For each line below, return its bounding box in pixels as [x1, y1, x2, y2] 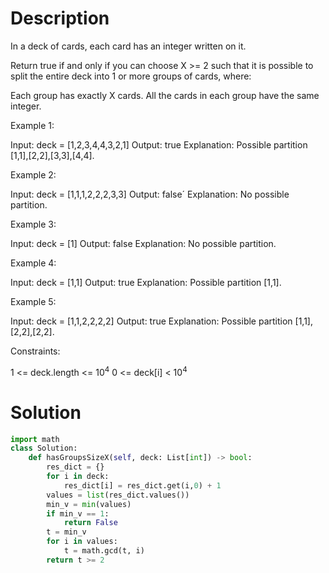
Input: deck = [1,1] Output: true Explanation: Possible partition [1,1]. [10, 276, 282, 288]
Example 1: [10, 119, 55, 131]
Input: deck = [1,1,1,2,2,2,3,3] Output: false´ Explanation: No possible [10, 188, 290, 200]
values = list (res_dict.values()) [46, 490, 190, 500]
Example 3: [10, 218, 57, 230]
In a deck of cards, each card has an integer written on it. [10, 40, 247, 52]
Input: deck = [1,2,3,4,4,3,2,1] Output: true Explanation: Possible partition [10, 138, 308, 151]
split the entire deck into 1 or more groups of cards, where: [10, 70, 252, 82]
